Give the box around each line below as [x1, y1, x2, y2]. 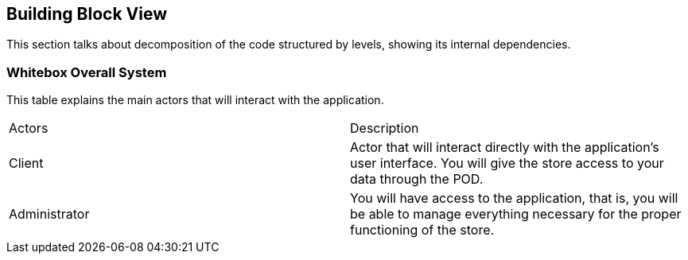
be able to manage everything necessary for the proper [350, 206, 682, 223]
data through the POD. [350, 171, 484, 188]
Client [9, 155, 44, 172]
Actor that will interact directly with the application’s [350, 139, 659, 156]
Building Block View [6, 4, 168, 24]
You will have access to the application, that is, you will [350, 190, 678, 207]
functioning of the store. [350, 222, 495, 239]
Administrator [9, 206, 90, 223]
